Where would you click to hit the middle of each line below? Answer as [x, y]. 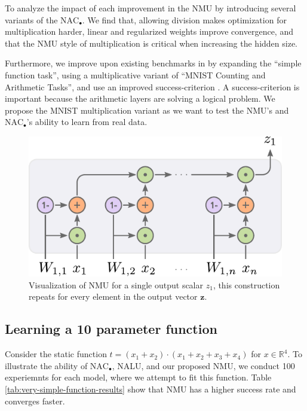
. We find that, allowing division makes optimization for [184, 19]
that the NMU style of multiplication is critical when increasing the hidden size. [151, 43]
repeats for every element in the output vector [113, 296]
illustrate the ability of [46, 365]
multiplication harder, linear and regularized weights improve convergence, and [149, 31]
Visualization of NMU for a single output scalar [116, 284]
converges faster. [35, 401]
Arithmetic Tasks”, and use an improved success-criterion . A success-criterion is [152, 86]
